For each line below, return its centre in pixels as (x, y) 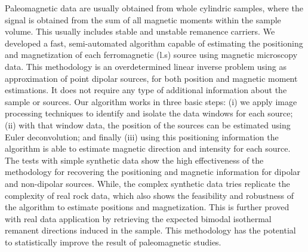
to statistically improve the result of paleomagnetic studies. (113, 242)
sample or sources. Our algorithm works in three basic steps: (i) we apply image (151, 101)
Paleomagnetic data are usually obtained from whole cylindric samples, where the (154, 8)
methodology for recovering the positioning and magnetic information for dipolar (153, 172)
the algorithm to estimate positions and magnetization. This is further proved (147, 207)
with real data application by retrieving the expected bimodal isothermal (138, 218)
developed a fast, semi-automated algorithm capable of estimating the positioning (154, 43)
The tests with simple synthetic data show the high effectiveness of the (134, 160)
